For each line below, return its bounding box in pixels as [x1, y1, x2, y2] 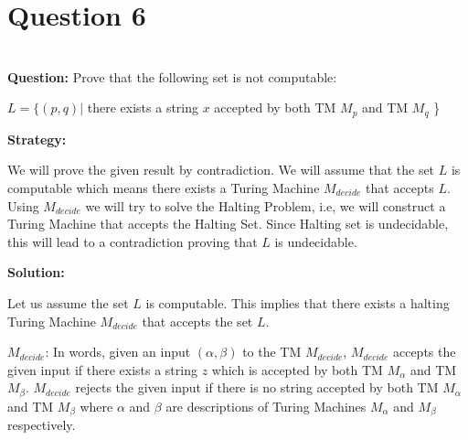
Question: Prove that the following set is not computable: [7, 67, 337, 86]
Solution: [7, 263, 65, 282]
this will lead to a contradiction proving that [7, 231, 258, 251]
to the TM [242, 342, 302, 361]
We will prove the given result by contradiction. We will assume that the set [7, 160, 435, 179]
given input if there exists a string [7, 360, 197, 379]
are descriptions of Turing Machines [165, 396, 367, 415]
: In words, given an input [45, 342, 191, 361]
